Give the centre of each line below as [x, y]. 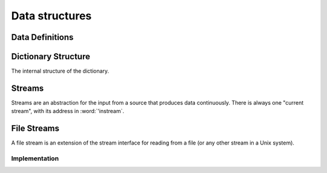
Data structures [51, 16]
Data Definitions [42, 37]
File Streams [35, 129]
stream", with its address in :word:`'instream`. [68, 111]
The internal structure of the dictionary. [60, 71]
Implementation [35, 158]
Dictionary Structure [51, 57]
